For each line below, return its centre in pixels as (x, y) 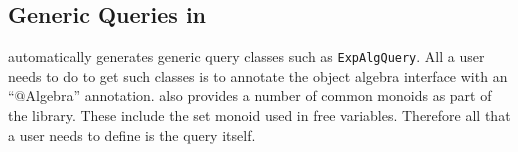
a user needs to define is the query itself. (132, 134)
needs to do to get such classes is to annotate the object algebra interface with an (258, 75)
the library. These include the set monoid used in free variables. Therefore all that (259, 115)
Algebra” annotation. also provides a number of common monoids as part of (258, 95)
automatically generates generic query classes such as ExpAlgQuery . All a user (246, 56)
